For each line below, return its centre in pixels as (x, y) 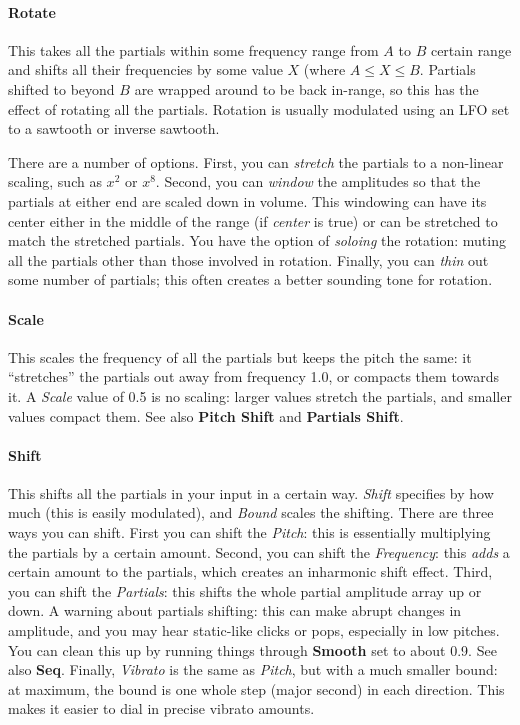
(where (324, 69)
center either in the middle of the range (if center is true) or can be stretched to (253, 220)
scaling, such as (55, 181)
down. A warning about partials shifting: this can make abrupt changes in (235, 610)
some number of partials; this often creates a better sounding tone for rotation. (250, 279)
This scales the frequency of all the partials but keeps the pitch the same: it (240, 356)
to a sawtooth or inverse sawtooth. (114, 128)
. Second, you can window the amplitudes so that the (318, 181)
